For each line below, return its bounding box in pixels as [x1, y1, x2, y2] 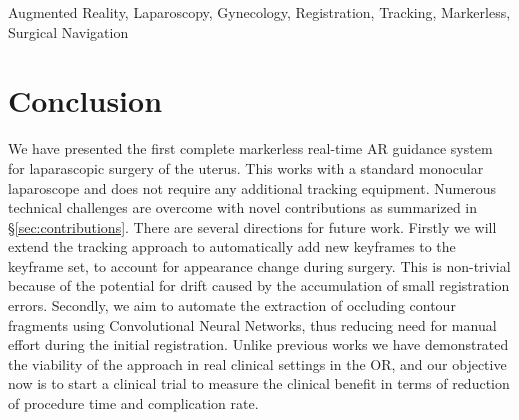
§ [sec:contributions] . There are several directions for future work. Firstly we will [8, 216, 497, 237]
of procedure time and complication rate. [8, 393, 259, 414]
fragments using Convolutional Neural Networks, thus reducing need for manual [8, 314, 497, 335]
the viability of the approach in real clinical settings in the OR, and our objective [8, 353, 507, 374]
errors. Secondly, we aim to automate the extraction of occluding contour [8, 295, 456, 316]
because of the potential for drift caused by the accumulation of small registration [8, 275, 510, 296]
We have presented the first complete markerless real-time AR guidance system [8, 138, 493, 159]
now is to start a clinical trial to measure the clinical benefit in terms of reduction [8, 373, 510, 394]
